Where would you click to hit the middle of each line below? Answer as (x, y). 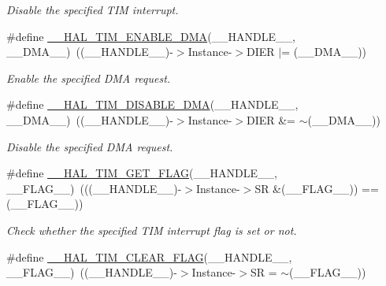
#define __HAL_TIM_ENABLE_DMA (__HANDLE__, (151, 36)
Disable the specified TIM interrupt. (93, 9)
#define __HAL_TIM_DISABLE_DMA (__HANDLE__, (152, 104)
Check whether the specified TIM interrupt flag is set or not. (152, 230)
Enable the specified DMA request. (89, 78)
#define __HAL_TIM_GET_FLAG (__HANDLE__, (142, 173)
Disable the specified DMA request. (90, 146)
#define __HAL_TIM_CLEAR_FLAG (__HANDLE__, (149, 256)
